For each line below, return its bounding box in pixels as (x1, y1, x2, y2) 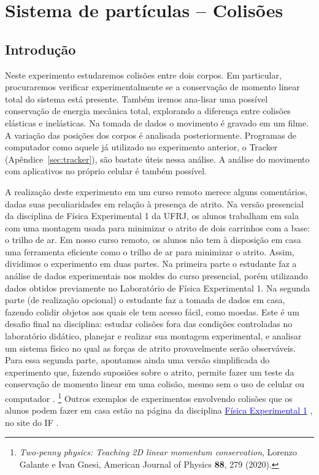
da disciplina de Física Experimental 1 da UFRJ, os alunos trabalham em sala (5, 209, 299, 222)
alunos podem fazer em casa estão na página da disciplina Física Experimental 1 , (5, 404, 313, 417)
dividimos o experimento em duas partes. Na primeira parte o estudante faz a (5, 257, 297, 270)
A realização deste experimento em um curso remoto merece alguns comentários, (5, 185, 308, 198)
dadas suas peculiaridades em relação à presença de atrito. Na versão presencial (5, 197, 304, 210)
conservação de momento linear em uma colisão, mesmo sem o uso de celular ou (5, 377, 305, 390)
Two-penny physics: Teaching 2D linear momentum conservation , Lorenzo (19, 446, 298, 458)
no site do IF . (5, 415, 59, 428)
